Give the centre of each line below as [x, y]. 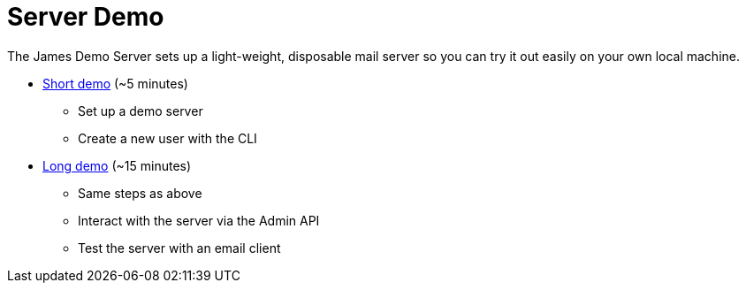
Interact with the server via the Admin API [199, 220]
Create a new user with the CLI [167, 138]
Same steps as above [140, 193]
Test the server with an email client [179, 248]
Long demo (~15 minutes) [117, 165]
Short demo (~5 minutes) [115, 83]
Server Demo [86, 17]
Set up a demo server [141, 111]
